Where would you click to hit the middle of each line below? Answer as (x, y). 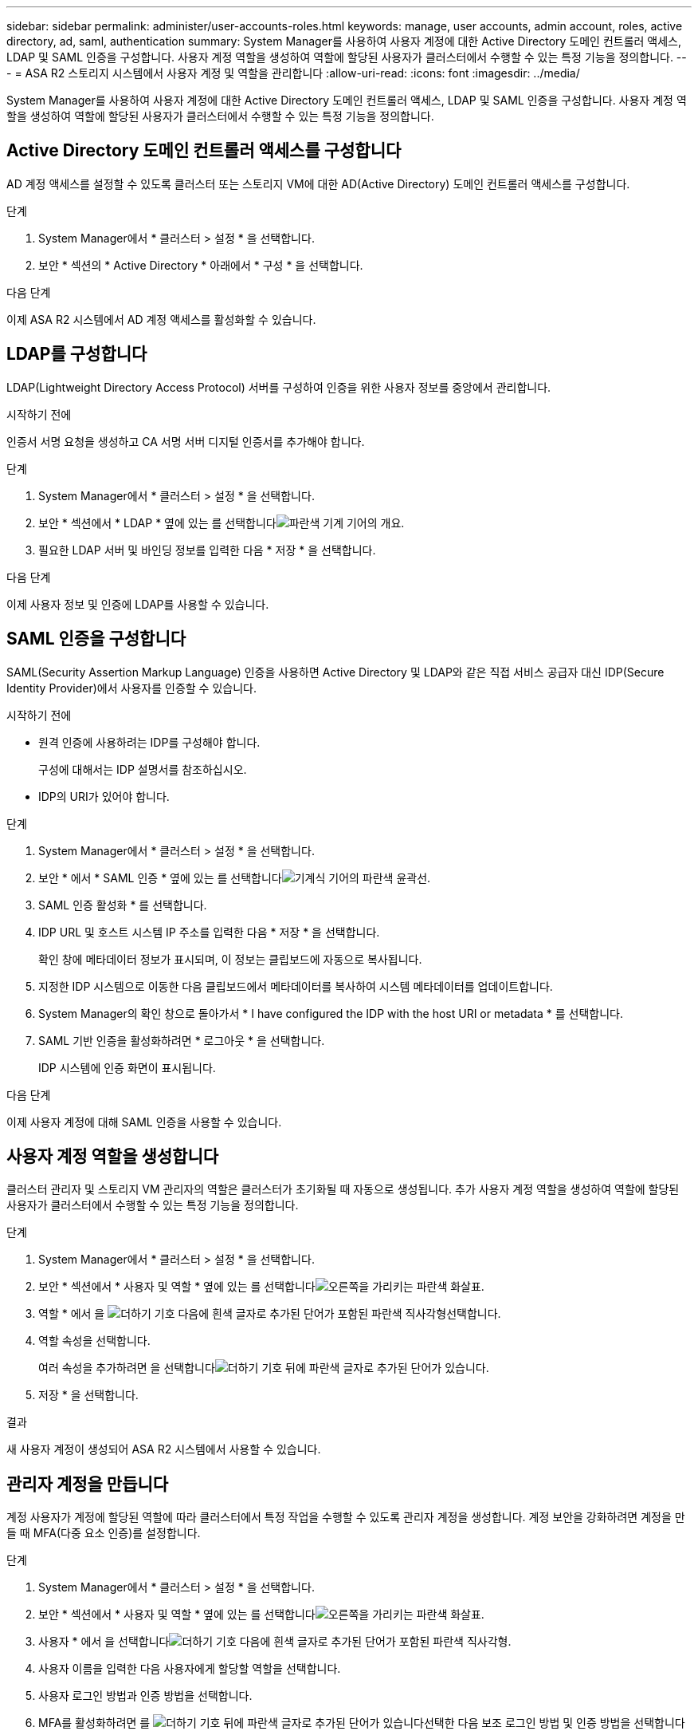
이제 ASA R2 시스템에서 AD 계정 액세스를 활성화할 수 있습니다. (161, 319)
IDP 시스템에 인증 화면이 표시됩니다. (127, 1067)
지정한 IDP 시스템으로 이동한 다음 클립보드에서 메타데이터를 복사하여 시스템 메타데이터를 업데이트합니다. (296, 986)
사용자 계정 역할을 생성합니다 (113, 1156)
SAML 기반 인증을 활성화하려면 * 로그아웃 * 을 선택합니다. (182, 1040)
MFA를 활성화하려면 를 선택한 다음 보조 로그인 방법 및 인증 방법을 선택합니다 (362, 1723)
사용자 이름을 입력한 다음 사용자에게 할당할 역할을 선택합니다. (190, 1669)
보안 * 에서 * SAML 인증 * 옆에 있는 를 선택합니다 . (235, 877)
